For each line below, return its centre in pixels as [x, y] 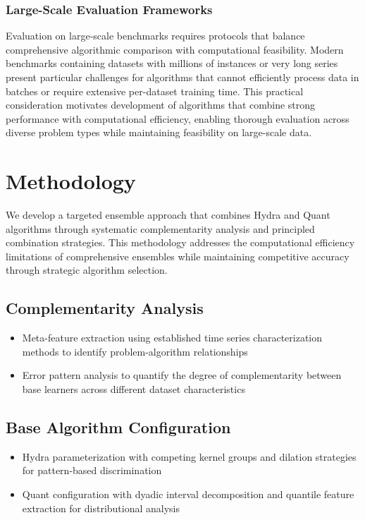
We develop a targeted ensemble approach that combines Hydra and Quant [168, 215]
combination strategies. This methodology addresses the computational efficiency [180, 242]
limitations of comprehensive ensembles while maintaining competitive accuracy [178, 256]
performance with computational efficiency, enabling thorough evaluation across [178, 118]
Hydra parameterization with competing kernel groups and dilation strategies [189, 456]
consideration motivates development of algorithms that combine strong [161, 105]
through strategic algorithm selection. [87, 270]
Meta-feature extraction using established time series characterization [172, 338]
